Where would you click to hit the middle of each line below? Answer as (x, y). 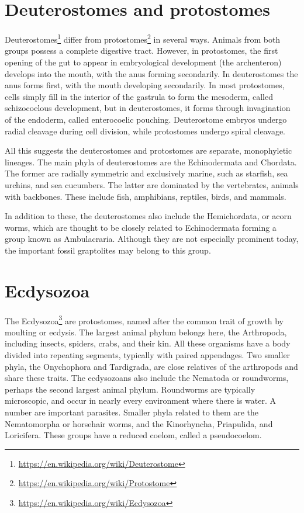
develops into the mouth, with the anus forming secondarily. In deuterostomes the (151, 73)
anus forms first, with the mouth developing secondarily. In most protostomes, (145, 85)
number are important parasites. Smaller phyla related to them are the (132, 412)
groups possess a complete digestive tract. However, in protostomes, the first (141, 51)
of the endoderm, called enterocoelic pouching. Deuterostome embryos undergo (146, 119)
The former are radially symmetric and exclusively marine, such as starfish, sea (146, 173)
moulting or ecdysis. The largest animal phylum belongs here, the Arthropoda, (146, 332)
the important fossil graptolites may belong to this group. (108, 250)
